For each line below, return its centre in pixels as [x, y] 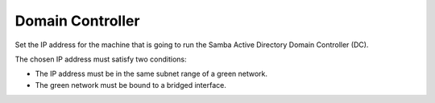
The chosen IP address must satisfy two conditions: [101, 59]
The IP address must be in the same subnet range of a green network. [151, 74]
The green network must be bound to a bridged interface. [131, 85]
